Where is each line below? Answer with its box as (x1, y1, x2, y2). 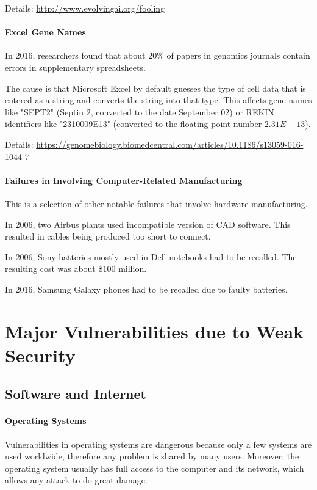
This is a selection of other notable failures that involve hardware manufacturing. (5, 197, 308, 210)
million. (118, 262, 147, 275)
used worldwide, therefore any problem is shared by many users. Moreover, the (5, 450, 299, 463)
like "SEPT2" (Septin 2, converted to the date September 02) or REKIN (5, 105, 274, 118)
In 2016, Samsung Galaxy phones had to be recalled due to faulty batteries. (5, 282, 288, 295)
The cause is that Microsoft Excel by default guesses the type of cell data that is (5, 81, 306, 94)
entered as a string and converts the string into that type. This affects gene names (5, 93, 312, 106)
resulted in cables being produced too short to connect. (5, 230, 211, 243)
